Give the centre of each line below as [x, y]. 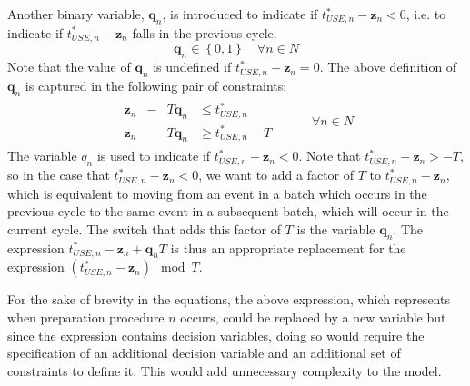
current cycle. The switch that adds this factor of [144, 228]
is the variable [336, 228]
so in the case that [59, 175]
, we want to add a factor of [276, 175]
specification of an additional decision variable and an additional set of [204, 353]
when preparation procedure [86, 317]
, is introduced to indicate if [240, 14]
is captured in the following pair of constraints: [156, 85]
